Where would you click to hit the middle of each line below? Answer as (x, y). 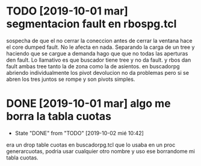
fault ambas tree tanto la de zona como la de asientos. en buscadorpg (93, 66)
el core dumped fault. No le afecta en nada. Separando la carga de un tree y (100, 47)
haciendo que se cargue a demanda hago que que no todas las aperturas (97, 53)
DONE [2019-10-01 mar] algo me (88, 104)
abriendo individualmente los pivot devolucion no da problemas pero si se (98, 72)
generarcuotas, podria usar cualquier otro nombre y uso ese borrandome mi (101, 151)
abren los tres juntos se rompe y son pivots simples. (71, 79)
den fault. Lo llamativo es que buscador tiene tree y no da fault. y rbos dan (99, 60)
